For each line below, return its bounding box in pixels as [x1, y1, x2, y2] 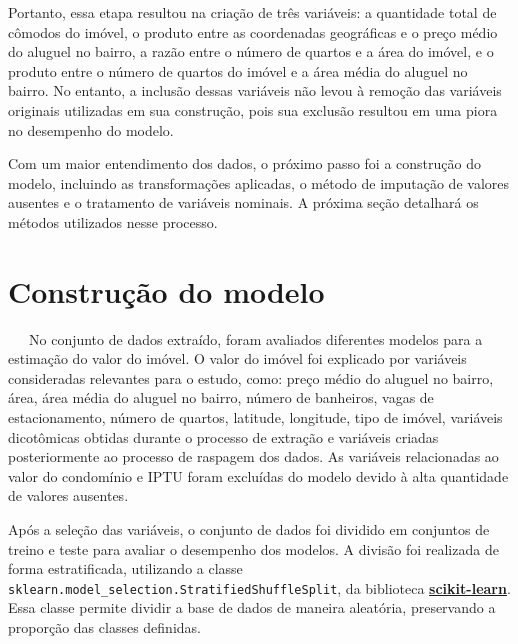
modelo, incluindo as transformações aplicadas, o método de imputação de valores [8, 172, 509, 193]
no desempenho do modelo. [8, 119, 174, 140]
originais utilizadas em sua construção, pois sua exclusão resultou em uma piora [8, 99, 498, 120]
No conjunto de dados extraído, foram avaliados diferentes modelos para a [28, 328, 483, 349]
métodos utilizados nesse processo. [8, 211, 218, 232]
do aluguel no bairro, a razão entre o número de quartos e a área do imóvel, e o [8, 41, 494, 62]
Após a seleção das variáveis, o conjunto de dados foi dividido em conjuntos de [8, 519, 490, 539]
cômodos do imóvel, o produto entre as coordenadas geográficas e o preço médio [8, 21, 498, 42]
